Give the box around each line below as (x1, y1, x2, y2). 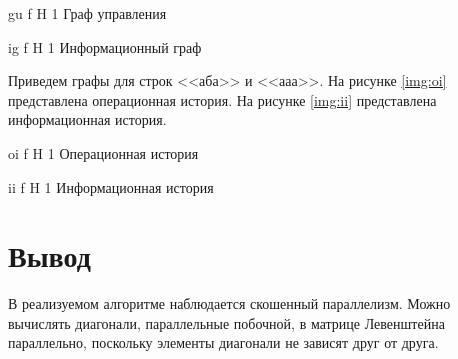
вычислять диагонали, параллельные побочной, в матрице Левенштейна (8, 312, 445, 333)
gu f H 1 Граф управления (8, 3, 167, 23)
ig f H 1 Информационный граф (8, 36, 202, 57)
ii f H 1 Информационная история (8, 176, 214, 197)
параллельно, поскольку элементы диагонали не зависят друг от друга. (8, 332, 439, 353)
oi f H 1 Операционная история (8, 142, 199, 163)
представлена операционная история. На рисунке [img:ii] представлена (8, 89, 437, 110)
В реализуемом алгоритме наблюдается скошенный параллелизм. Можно (8, 293, 451, 314)
